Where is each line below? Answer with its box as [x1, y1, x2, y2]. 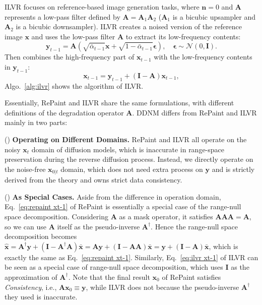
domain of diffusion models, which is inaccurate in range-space [31, 144, 225, 154]
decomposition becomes [5, 231, 77, 241]
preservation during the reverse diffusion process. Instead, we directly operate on [5, 154, 253, 164]
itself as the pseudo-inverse [57, 221, 140, 231]
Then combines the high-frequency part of [5, 51, 135, 62]
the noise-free [5, 163, 46, 174]
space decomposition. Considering [5, 211, 108, 221]
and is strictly [212, 163, 255, 174]
